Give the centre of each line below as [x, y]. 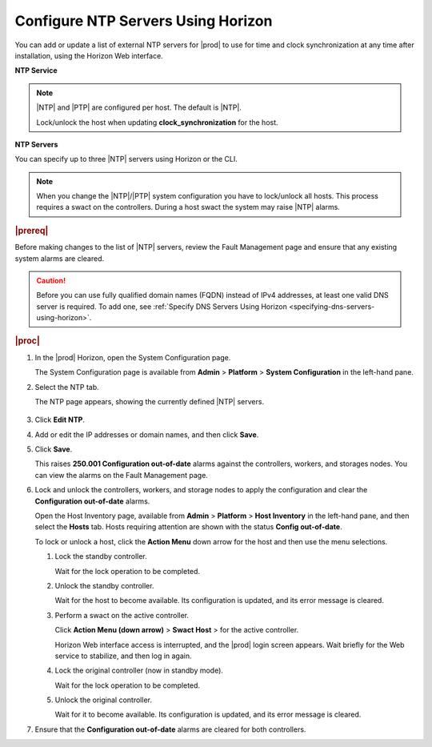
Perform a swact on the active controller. [122, 615]
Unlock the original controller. [103, 700]
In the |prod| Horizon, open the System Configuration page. [133, 357]
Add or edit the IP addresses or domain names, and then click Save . [147, 434]
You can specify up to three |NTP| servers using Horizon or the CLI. [126, 159]
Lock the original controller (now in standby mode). [139, 671]
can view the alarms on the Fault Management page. [121, 475]
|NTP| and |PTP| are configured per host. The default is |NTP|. [139, 107]
